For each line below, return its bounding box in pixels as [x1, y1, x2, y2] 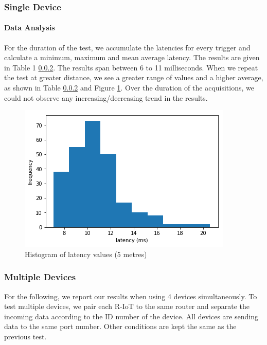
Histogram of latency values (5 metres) [25, 248, 147, 259]
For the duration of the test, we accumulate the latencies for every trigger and [4, 42, 251, 52]
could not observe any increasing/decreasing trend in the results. [4, 92, 208, 103]
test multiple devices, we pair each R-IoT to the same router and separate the [4, 301, 250, 312]
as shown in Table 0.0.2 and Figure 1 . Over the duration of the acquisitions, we [4, 82, 254, 93]
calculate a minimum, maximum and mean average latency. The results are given [4, 52, 260, 63]
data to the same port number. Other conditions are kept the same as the [4, 321, 237, 332]
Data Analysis [4, 22, 55, 33]
